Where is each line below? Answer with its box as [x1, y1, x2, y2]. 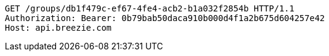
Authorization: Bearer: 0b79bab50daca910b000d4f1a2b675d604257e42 [5, 13, 325, 23]
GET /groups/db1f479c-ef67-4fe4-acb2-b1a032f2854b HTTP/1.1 [5, 4, 295, 13]
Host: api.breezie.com [5, 23, 112, 33]
